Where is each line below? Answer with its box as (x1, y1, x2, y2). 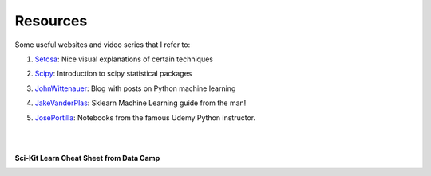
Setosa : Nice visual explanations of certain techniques (34, 54, 213, 64)
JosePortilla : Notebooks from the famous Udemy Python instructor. (34, 112, 256, 123)
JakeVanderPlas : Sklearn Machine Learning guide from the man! (34, 98, 247, 108)
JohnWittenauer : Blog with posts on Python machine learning (34, 84, 236, 93)
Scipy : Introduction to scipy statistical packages (34, 68, 192, 79)
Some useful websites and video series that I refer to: (14, 40, 191, 49)
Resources (14, 12, 88, 29)
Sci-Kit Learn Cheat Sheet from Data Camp (14, 153, 160, 162)
